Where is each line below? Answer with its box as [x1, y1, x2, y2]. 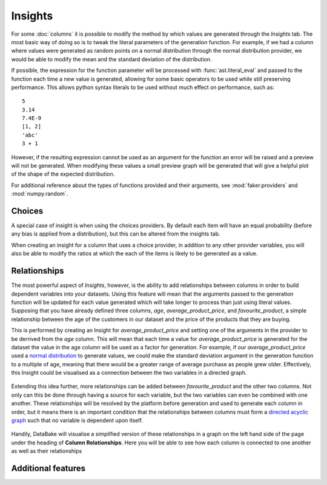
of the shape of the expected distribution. [11, 170, 115, 178]
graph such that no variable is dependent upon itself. [11, 417, 144, 424]
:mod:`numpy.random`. [11, 190, 68, 197]
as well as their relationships [11, 447, 82, 455]
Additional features [11, 463, 86, 473]
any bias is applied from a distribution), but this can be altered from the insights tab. [11, 230, 220, 237]
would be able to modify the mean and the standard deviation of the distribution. [11, 55, 212, 63]
